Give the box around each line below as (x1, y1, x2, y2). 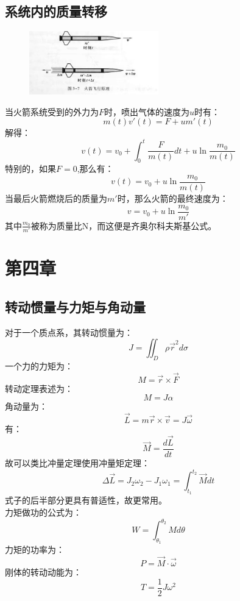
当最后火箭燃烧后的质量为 (5, 191, 107, 204)
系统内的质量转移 (5, 2, 107, 21)
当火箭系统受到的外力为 (5, 105, 99, 118)
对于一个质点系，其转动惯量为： (5, 325, 133, 338)
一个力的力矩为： (5, 359, 73, 372)
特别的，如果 (5, 162, 56, 175)
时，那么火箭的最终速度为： (117, 191, 228, 204)
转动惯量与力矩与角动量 (5, 297, 146, 316)
